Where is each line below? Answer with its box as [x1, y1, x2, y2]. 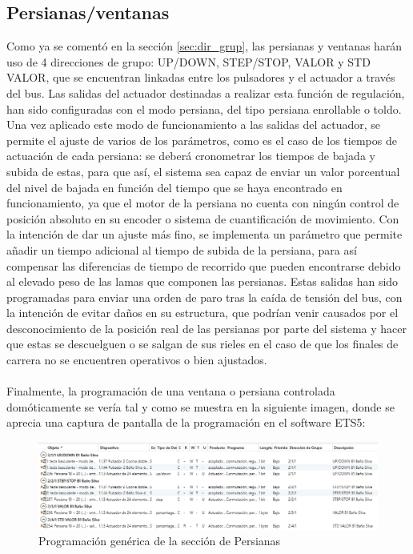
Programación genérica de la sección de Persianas [38, 532, 281, 549]
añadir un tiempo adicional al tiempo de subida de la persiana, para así [6, 241, 357, 258]
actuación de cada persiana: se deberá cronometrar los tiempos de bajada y [6, 147, 375, 164]
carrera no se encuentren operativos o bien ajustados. [6, 351, 267, 368]
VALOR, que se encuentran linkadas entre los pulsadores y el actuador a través [6, 69, 395, 86]
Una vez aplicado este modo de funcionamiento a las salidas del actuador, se [6, 116, 381, 133]
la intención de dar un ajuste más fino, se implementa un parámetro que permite [6, 226, 403, 243]
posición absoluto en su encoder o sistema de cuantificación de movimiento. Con [6, 210, 399, 227]
